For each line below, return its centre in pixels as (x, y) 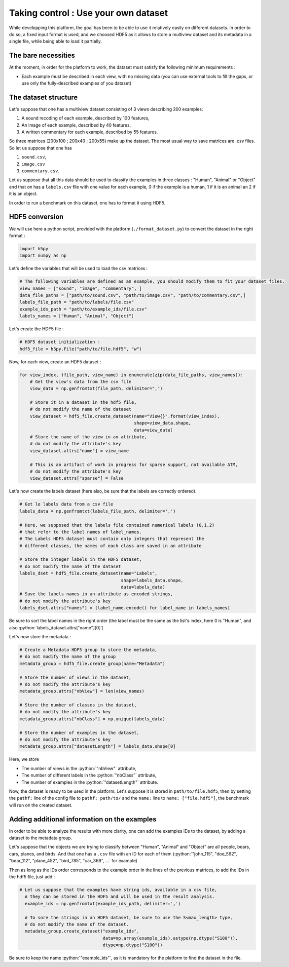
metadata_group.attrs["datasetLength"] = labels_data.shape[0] (98, 746)
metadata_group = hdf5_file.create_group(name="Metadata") (92, 663)
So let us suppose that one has (41, 148)
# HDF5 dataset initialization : (60, 342)
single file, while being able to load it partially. (55, 41)
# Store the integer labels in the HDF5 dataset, (81, 560)
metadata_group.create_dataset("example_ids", (82, 931)
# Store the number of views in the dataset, (75, 677)
